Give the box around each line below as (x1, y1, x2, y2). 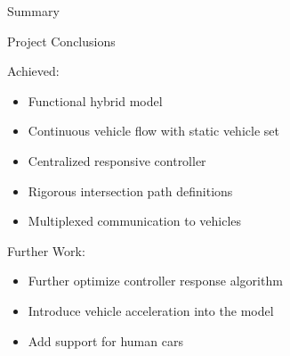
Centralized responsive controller (28, 151, 206, 170)
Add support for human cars (28, 331, 183, 350)
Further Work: (7, 241, 85, 260)
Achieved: (7, 62, 60, 80)
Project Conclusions (7, 31, 116, 50)
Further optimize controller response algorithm (28, 271, 283, 290)
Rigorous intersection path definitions (28, 181, 233, 200)
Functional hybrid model (28, 91, 163, 110)
